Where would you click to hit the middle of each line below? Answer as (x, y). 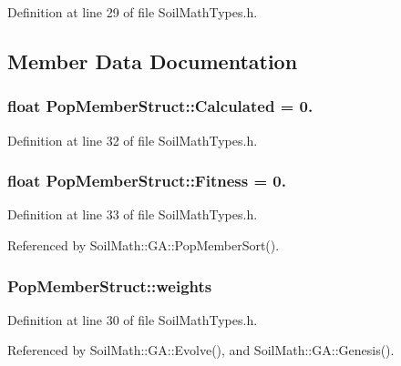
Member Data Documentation (153, 61)
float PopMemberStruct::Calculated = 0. (160, 106)
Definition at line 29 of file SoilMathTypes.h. (133, 12)
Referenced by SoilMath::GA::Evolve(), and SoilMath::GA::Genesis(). (201, 350)
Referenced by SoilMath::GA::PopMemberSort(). (144, 245)
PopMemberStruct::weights (110, 285)
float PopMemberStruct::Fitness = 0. (147, 181)
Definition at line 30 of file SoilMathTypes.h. (133, 319)
